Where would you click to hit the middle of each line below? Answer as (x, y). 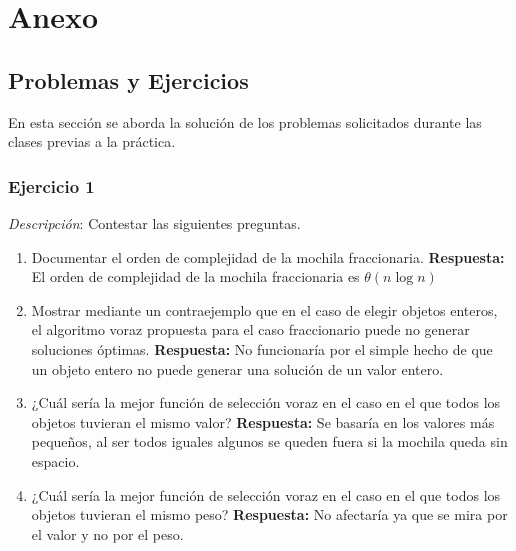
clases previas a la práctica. (92, 141)
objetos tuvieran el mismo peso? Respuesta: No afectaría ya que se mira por (269, 514)
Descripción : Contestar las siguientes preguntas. (154, 222)
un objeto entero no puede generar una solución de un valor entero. (237, 368)
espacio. (55, 460)
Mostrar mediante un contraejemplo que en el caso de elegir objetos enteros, (264, 309)
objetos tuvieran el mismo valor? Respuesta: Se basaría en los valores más (263, 421)
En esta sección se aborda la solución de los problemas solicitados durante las (245, 121)
